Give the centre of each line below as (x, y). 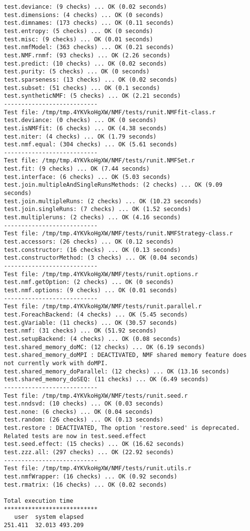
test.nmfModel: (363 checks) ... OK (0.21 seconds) (89, 47)
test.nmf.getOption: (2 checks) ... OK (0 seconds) (89, 282)
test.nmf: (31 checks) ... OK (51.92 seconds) (80, 331)
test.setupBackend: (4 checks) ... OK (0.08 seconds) (93, 339)
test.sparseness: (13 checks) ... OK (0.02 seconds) (91, 80)
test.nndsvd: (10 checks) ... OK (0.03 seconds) (84, 404)
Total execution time (39, 501)
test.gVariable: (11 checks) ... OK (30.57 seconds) (91, 323)
